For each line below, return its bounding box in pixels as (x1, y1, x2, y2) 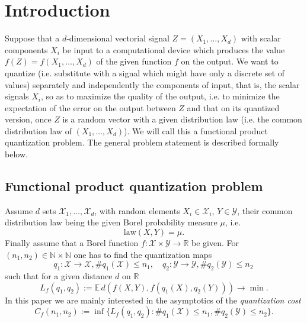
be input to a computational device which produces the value (62, 43, 285, 56)
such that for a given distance (5, 270, 113, 282)
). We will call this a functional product (124, 124, 268, 137)
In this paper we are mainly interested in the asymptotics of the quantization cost (5, 293, 301, 306)
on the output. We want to (181, 55, 279, 67)
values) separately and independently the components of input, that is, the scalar (5, 78, 300, 91)
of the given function (96, 55, 172, 67)
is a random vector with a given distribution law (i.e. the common (62, 113, 302, 125)
